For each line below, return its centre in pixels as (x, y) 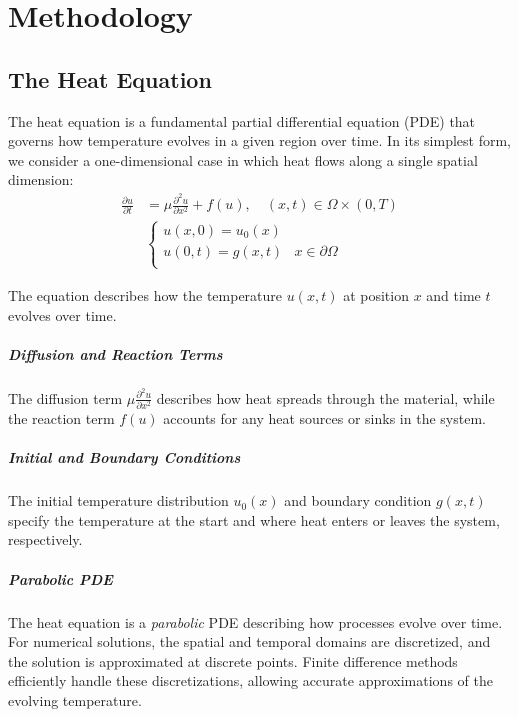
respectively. (45, 539)
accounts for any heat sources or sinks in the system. (324, 418)
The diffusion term (65, 397)
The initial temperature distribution (118, 500)
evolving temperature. (75, 700)
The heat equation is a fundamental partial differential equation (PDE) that (242, 120)
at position (376, 295)
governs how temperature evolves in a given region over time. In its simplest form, (260, 140)
